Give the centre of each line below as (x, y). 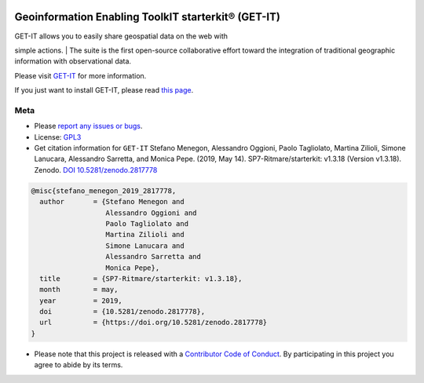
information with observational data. (73, 61)
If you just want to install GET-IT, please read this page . (104, 90)
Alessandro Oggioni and (151, 213)
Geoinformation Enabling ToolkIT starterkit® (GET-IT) (147, 17)
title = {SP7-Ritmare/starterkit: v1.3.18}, (141, 278)
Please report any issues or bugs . (88, 126)
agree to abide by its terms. (79, 365)
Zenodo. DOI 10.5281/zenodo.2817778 (96, 170)
